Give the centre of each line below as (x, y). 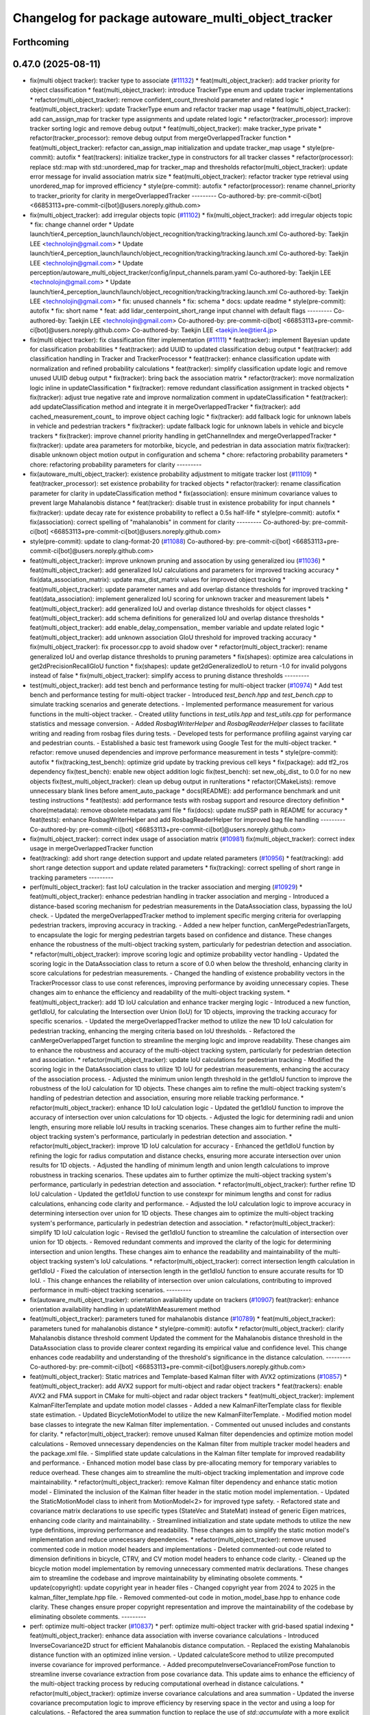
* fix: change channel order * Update (82, 224)
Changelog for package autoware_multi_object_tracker (173, 18)
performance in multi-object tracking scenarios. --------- (111, 1290)
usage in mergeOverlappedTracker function (91, 849)
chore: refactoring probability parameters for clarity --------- (116, 464)
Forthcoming (41, 42)
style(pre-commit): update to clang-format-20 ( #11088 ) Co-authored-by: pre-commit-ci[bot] (160, 541)
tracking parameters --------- (72, 877)
